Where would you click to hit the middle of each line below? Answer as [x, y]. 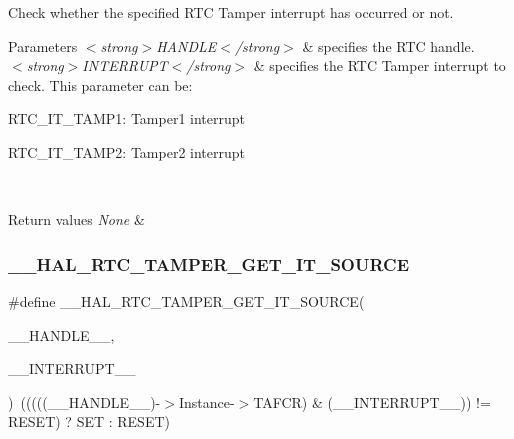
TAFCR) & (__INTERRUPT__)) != [372, 401]
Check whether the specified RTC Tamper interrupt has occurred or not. [231, 12]
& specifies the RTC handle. [388, 45]
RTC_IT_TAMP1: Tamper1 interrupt [126, 118]
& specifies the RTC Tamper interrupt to [379, 65]
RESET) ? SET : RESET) [89, 421]
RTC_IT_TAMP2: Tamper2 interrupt [126, 151]
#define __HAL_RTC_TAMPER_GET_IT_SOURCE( [186, 300]
